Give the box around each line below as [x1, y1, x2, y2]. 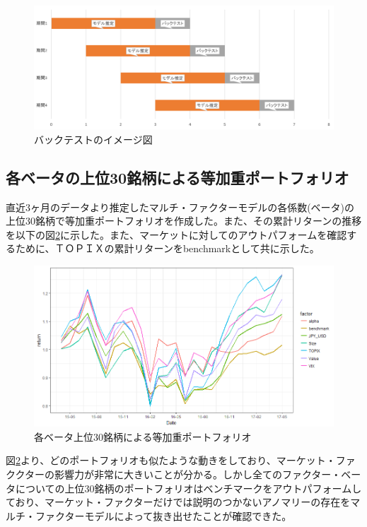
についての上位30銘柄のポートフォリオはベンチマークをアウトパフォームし [15, 480, 362, 495]
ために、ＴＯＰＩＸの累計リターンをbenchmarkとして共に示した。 [15, 241, 320, 256]
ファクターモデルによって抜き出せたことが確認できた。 [35, 508, 292, 523]
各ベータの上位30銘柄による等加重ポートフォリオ [6, 166, 349, 188]
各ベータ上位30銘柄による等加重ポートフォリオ [34, 429, 252, 444]
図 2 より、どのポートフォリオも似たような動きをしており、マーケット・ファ [6, 453, 356, 468]
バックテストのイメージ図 [34, 131, 153, 146]
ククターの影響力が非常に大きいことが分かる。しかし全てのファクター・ [6, 466, 342, 481]
